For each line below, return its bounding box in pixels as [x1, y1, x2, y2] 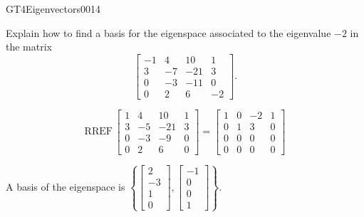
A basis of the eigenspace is [6, 179, 125, 194]
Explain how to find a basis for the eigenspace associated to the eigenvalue [6, 25, 331, 40]
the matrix [6, 39, 52, 54]
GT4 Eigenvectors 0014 [6, 1, 101, 16]
